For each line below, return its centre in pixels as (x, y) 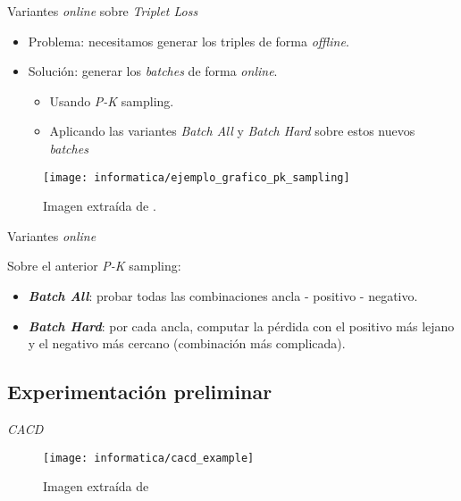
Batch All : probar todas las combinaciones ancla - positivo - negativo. (223, 296)
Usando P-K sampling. (112, 100)
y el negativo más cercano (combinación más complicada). (187, 343)
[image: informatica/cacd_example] (149, 458)
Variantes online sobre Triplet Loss (103, 11)
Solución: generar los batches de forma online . (153, 71)
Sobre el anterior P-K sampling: (94, 266)
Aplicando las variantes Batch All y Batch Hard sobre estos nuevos (232, 131)
